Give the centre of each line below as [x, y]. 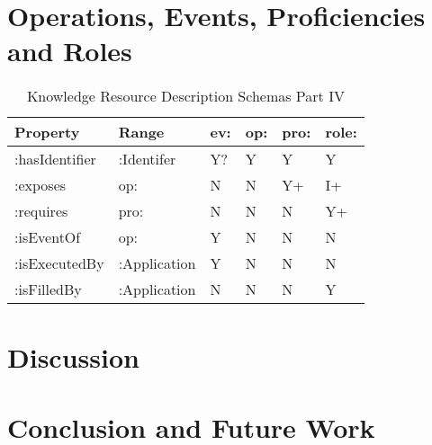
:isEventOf [48, 237]
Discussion [73, 356]
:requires [41, 211]
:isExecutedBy [59, 263]
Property [47, 132]
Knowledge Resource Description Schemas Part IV [185, 96]
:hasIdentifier [55, 159]
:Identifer [147, 159]
